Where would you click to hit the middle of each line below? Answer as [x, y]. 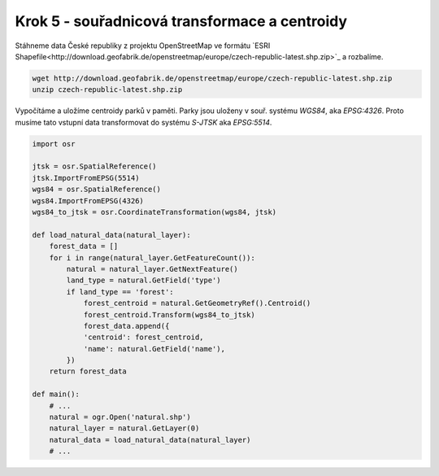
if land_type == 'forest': [120, 292]
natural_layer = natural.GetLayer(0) [124, 428]
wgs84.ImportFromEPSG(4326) [88, 201]
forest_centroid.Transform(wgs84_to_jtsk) [169, 314]
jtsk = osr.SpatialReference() [95, 166]
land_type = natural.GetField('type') [143, 280]
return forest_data [88, 371]
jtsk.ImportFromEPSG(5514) [86, 178]
